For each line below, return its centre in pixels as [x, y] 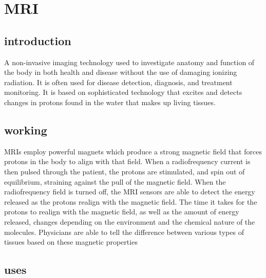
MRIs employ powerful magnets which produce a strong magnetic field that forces [133, 151]
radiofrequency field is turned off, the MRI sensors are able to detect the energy [130, 192]
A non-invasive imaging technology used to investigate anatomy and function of [129, 62]
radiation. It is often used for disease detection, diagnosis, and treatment [118, 82]
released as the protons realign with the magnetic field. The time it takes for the [131, 201]
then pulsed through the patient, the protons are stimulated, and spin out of [125, 171]
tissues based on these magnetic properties [71, 242]
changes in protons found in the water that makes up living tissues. [110, 102]
